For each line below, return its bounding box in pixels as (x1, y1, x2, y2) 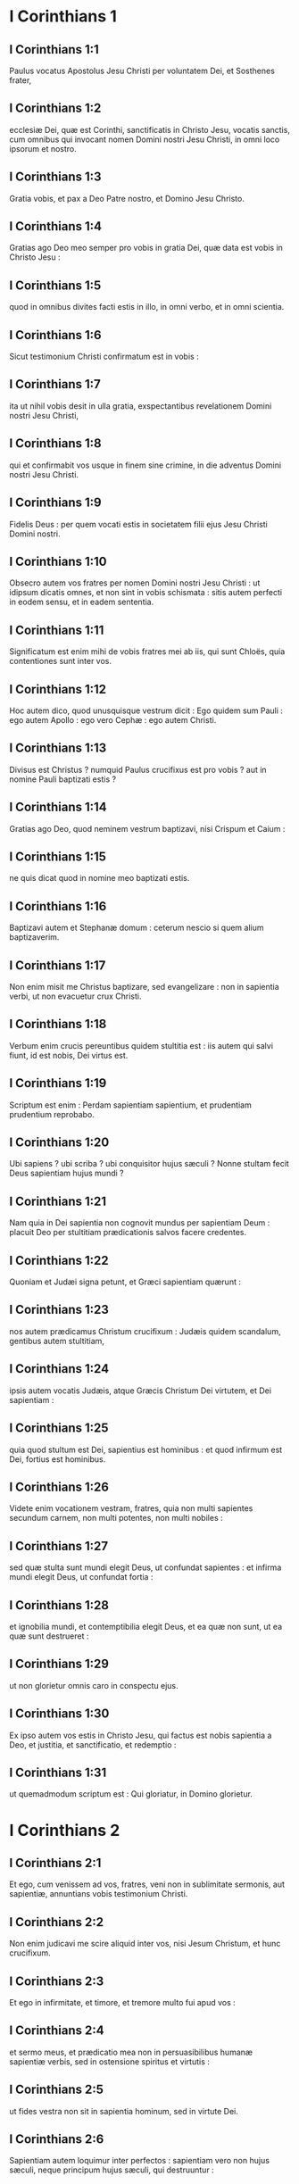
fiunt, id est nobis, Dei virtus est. (9, 1050, 129, 1060)
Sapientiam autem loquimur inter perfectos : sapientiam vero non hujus (9, 2155, 270, 2166)
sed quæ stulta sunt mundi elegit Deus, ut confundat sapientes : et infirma (9, 1562, 282, 1573)
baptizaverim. (9, 932, 60, 943)
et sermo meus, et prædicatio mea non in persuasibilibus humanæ (9, 2047, 253, 2057)
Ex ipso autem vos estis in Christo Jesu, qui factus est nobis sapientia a (9, 1730, 272, 1740)
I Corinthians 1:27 (9, 1538, 109, 1554)
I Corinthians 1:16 (9, 899, 107, 914)
